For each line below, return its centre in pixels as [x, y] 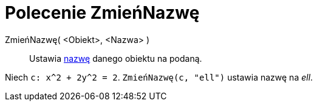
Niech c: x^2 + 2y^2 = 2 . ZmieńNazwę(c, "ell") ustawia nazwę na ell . [159, 77]
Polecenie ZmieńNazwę [102, 13]
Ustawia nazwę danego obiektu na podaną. [116, 58]
